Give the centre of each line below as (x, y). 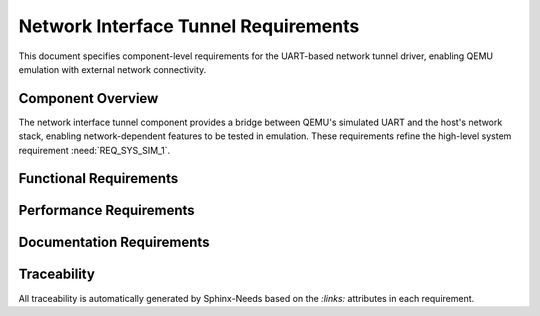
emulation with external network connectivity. (112, 69)
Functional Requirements (98, 178)
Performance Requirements (106, 210)
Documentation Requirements (114, 242)
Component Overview (88, 98)
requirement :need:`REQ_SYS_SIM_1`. (94, 150)
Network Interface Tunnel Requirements (189, 26)
